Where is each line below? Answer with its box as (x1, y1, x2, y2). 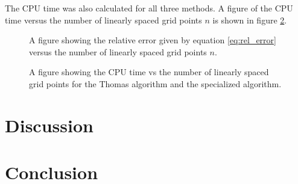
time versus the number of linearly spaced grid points (5, 13, 202, 26)
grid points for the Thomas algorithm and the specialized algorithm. (29, 77, 282, 90)
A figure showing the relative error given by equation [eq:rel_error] (29, 34, 276, 46)
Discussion (5, 112, 94, 137)
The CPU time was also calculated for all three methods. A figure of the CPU (5, 2, 293, 14)
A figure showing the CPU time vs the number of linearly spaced (29, 66, 269, 78)
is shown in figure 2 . (212, 13, 287, 26)
